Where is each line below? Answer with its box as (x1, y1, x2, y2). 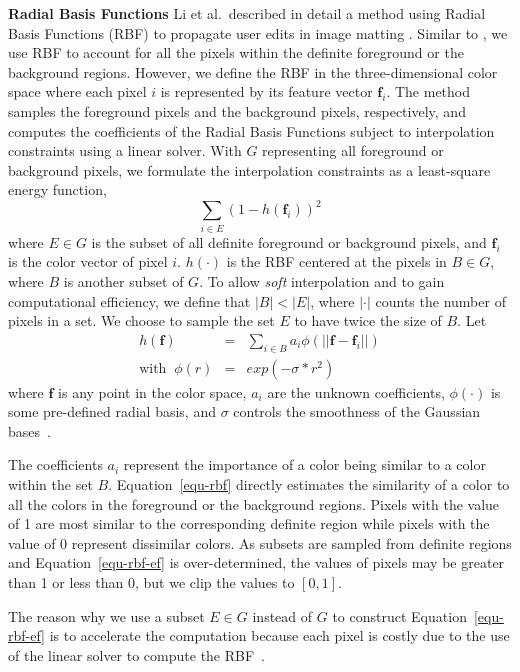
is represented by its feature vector (160, 81, 373, 102)
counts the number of (375, 290, 506, 311)
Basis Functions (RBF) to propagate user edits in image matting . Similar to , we (8, 22, 508, 43)
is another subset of (63, 270, 184, 291)
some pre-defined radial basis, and (8, 401, 216, 422)
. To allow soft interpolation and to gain (199, 270, 445, 291)
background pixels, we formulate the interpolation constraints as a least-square (8, 159, 491, 180)
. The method (386, 81, 470, 102)
